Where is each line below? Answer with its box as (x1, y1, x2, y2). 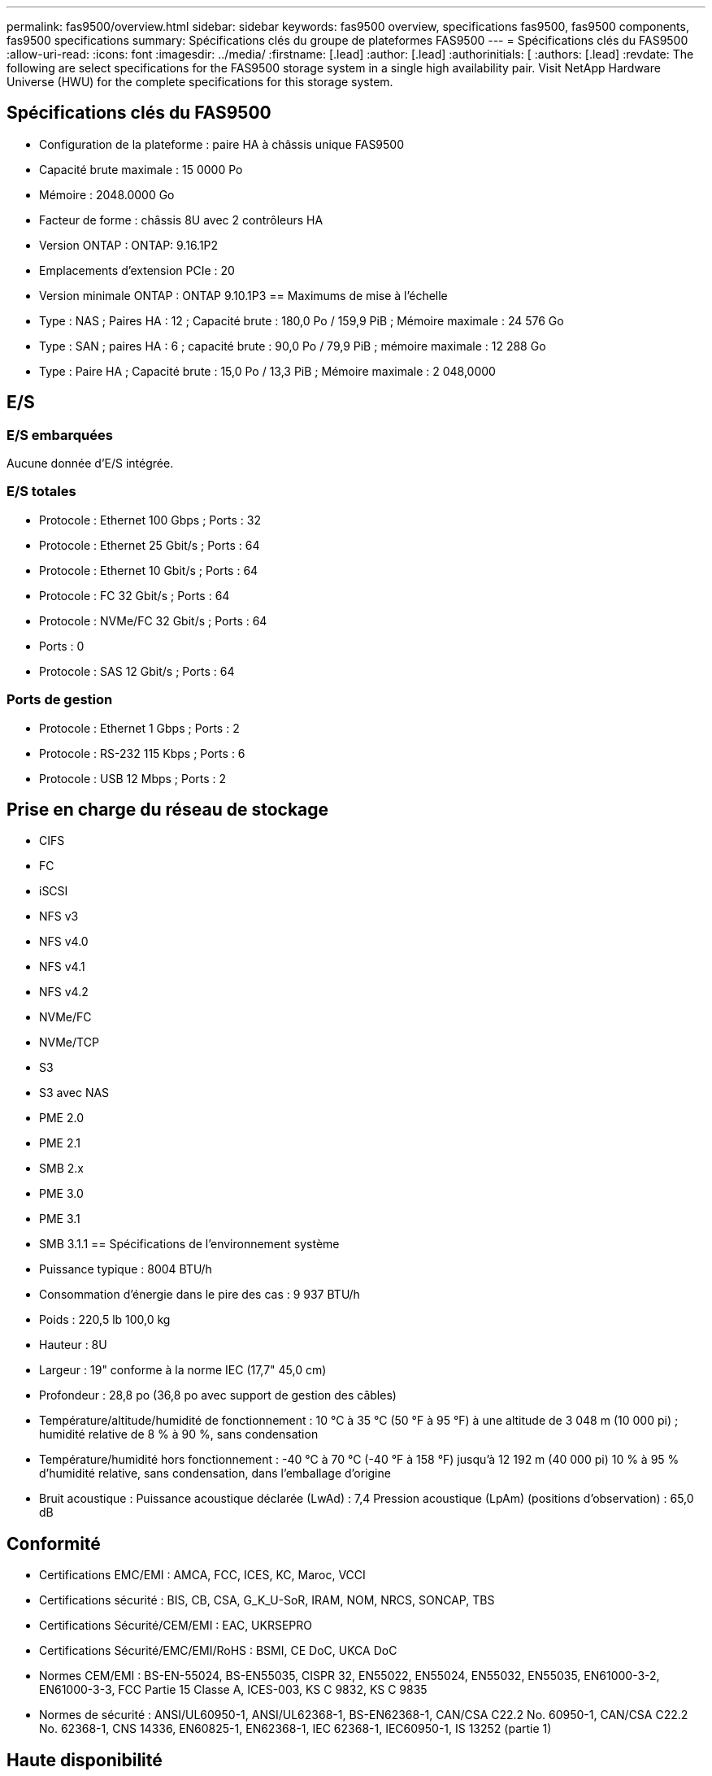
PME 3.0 (39, 1186, 84, 1201)
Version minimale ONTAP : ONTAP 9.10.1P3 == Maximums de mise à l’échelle (39, 288, 448, 303)
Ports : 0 (39, 638, 85, 653)
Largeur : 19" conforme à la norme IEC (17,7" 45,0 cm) (39, 1363, 327, 1378)
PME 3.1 (39, 1212, 80, 1226)
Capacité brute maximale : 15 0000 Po (39, 162, 243, 176)
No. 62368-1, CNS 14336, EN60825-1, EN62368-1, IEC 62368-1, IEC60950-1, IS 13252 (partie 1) (39, 1722, 552, 1736)
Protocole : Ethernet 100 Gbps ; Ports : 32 (39, 512, 261, 527)
